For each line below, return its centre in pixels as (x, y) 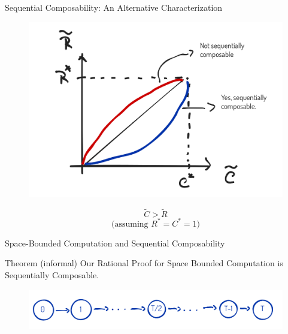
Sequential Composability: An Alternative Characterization (114, 7)
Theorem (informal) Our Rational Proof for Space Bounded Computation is (144, 263)
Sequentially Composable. (52, 275)
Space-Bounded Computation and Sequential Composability (115, 243)
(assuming (130, 224)
